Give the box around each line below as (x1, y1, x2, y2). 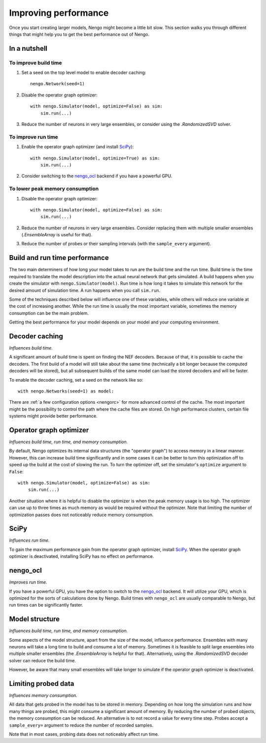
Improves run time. (9, 579, 47, 585)
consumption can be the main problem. (9, 310, 89, 316)
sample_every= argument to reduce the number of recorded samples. (9, 722, 154, 728)
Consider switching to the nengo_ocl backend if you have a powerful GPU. (21, 173, 172, 179)
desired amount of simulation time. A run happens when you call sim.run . (9, 287, 161, 293)
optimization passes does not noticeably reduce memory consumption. (9, 512, 154, 517)
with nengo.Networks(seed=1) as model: (18, 388, 114, 394)
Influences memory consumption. (9, 692, 77, 699)
